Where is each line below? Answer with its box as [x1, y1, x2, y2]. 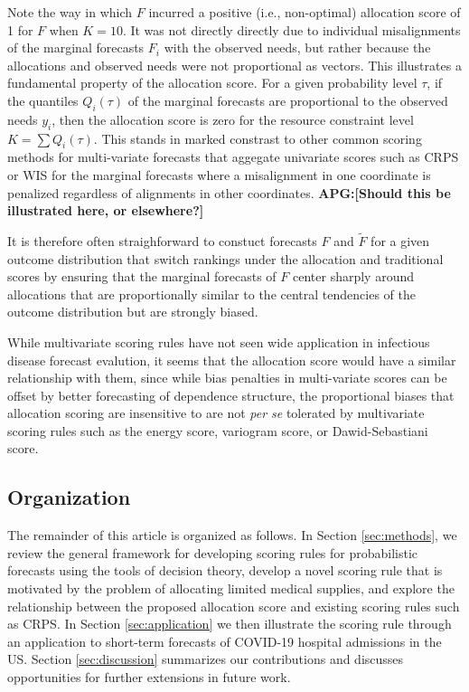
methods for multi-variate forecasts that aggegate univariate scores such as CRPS [7, 147, 459, 166]
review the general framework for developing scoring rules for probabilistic [7, 543, 418, 562]
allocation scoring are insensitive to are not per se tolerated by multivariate [7, 403, 425, 422]
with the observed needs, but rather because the [164, 38, 431, 57]
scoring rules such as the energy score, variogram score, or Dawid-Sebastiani [7, 421, 428, 440]
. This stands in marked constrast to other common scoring [93, 128, 422, 147]
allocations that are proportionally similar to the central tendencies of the [7, 284, 416, 303]
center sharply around [292, 267, 414, 286]
